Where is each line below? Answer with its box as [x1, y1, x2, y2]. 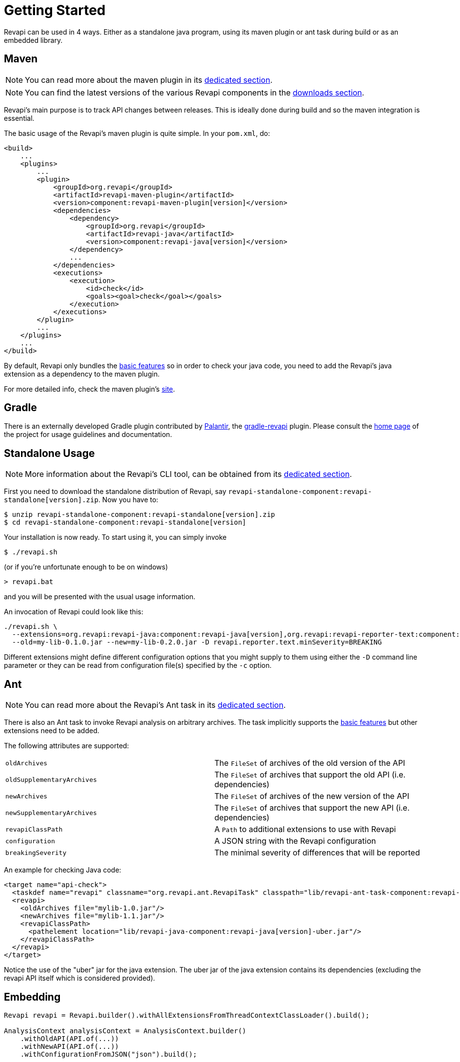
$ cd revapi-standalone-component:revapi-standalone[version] [4, 518, 247, 527]
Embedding [4, 990, 61, 1003]
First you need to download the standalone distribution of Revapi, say [4, 487, 227, 496]
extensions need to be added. [4, 726, 99, 735]
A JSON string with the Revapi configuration [214, 836, 376, 846]
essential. [4, 114, 35, 122]
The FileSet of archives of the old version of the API [214, 758, 405, 768]
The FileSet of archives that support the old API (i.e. [214, 770, 406, 780]
